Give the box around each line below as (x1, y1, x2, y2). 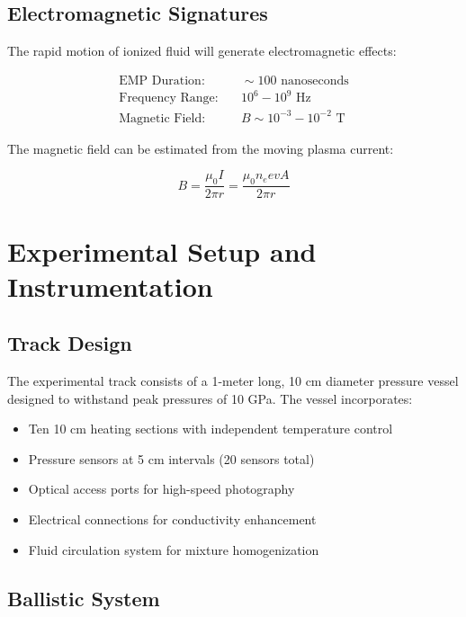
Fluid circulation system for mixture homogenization (28, 540, 319, 559)
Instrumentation (7, 267, 213, 304)
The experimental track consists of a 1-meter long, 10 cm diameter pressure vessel (7, 371, 459, 390)
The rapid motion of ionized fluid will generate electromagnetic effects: (7, 41, 397, 60)
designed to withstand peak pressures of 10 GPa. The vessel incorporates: (7, 389, 413, 407)
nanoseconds (281, 74, 349, 87)
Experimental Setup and (7, 232, 317, 269)
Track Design (7, 329, 132, 357)
